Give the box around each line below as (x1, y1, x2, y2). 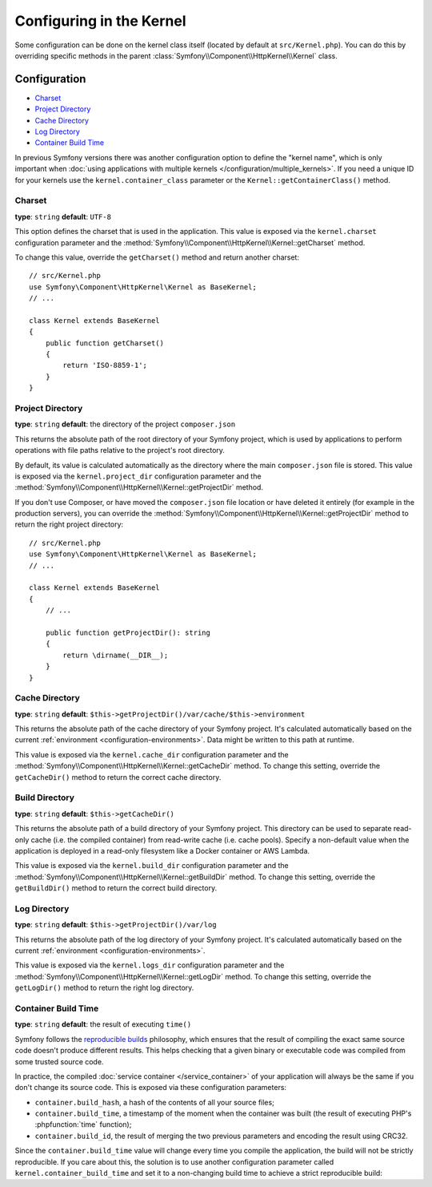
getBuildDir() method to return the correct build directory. (14, 883, 218, 893)
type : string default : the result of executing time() (14, 1019, 192, 1029)
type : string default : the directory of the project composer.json (14, 419, 236, 429)
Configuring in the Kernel (14, 12, 187, 30)
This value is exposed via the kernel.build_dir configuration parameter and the (14, 861, 289, 870)
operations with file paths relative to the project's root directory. (14, 446, 226, 455)
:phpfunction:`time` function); (34, 1120, 132, 1129)
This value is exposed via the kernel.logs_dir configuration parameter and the (14, 960, 285, 970)
